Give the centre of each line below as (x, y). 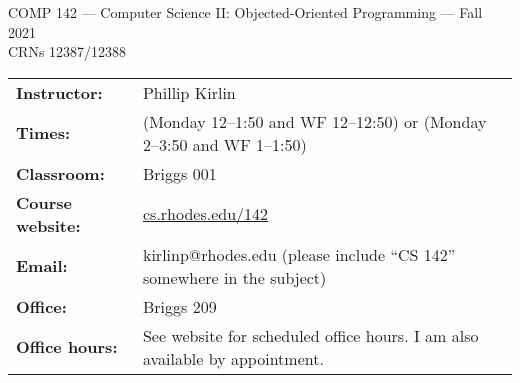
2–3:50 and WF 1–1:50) (224, 144)
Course (44, 202)
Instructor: (59, 92)
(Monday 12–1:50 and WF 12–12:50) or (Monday (314, 121)
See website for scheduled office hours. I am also (310, 335)
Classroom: (60, 173)
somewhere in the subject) (234, 277)
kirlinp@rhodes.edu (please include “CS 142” (299, 254)
